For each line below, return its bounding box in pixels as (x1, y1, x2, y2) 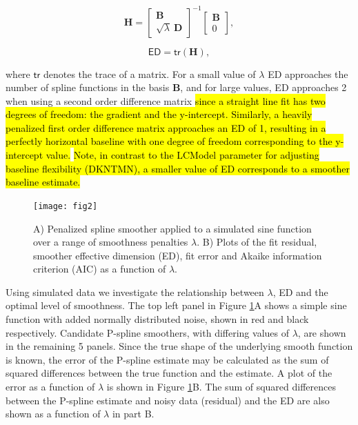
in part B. (112, 406, 155, 421)
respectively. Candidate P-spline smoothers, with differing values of (6, 325, 289, 339)
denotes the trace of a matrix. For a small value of (43, 66, 256, 81)
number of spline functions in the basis (6, 80, 170, 95)
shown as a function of (6, 406, 101, 421)
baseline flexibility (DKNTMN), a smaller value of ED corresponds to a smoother (6, 161, 350, 175)
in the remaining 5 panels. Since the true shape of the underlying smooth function (6, 339, 353, 353)
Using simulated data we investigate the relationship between (6, 284, 264, 299)
